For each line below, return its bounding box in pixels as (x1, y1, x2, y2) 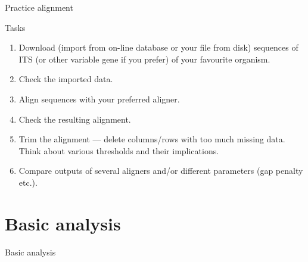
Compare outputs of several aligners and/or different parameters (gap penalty (18, 164, 303, 177)
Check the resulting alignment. (18, 113, 131, 125)
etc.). (18, 176, 38, 188)
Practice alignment (5, 1, 73, 13)
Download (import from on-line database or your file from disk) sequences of (18, 41, 298, 54)
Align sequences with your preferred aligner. (18, 92, 180, 105)
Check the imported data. (18, 73, 113, 85)
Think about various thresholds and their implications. (18, 144, 219, 157)
